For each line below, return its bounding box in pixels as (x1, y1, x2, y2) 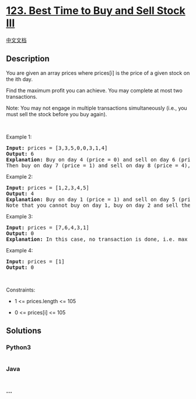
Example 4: (6, 247, 33, 254)
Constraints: (6, 286, 36, 293)
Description (6, 54, 50, 64)
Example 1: (6, 133, 32, 140)
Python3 (6, 344, 31, 352)
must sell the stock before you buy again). (6, 110, 107, 117)
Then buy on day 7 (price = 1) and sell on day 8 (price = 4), (6, 162, 191, 169)
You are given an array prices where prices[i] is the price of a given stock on (6, 69, 190, 77)
